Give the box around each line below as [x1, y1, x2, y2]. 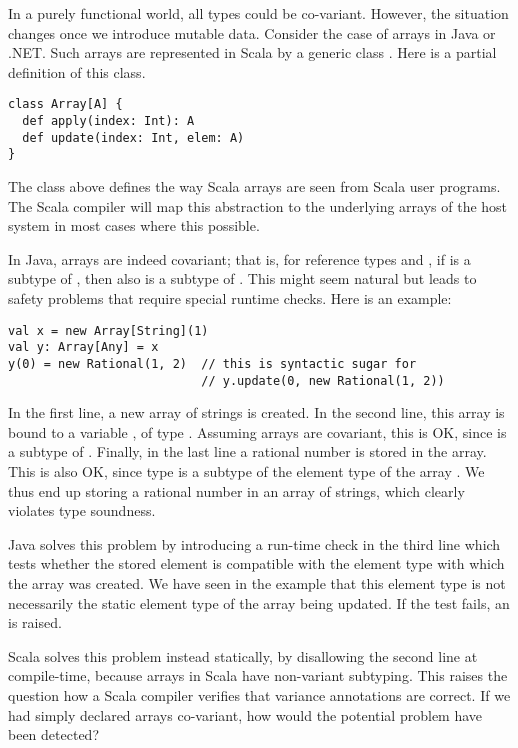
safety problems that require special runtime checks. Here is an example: [8, 287, 452, 308]
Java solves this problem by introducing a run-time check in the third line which [8, 533, 501, 554]
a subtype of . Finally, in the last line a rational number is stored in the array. [8, 441, 487, 462]
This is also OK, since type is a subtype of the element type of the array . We [8, 460, 485, 481]
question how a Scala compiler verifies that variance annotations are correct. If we [8, 684, 511, 705]
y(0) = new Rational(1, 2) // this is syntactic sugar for [8, 356, 417, 371]
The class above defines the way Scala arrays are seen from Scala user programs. [8, 176, 501, 196]
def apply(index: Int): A [22, 114, 195, 129]
